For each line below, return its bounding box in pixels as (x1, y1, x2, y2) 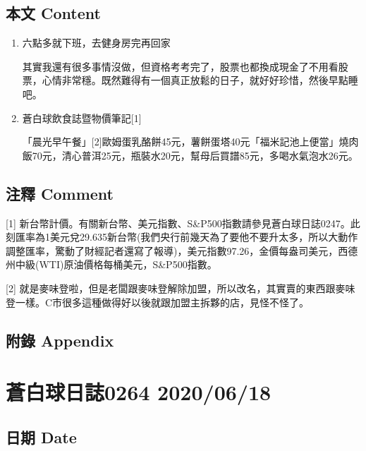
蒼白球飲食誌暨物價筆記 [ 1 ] (22, 110, 142, 125)
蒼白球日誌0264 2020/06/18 (6, 378, 272, 407)
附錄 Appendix (6, 329, 114, 351)
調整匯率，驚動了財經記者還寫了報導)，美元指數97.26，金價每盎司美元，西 (6, 243, 348, 258)
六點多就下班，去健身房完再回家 (22, 35, 171, 50)
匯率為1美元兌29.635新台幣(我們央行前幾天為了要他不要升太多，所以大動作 (15, 229, 358, 244)
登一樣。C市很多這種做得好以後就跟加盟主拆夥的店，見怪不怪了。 (6, 294, 310, 309)
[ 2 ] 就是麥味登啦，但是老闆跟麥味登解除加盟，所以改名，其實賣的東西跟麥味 (6, 280, 355, 295)
